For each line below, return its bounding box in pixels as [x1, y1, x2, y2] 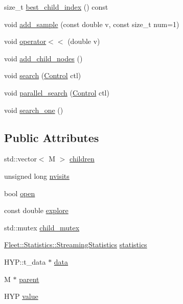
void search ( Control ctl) [4, 70, 81, 81]
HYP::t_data [4, 256, 46, 267]
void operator [4, 36, 47, 46]
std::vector [4, 153, 37, 164]
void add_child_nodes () [4, 53, 83, 63]
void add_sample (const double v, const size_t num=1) [4, 18, 179, 29]
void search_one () [4, 104, 63, 115]
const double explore [4, 205, 68, 216]
